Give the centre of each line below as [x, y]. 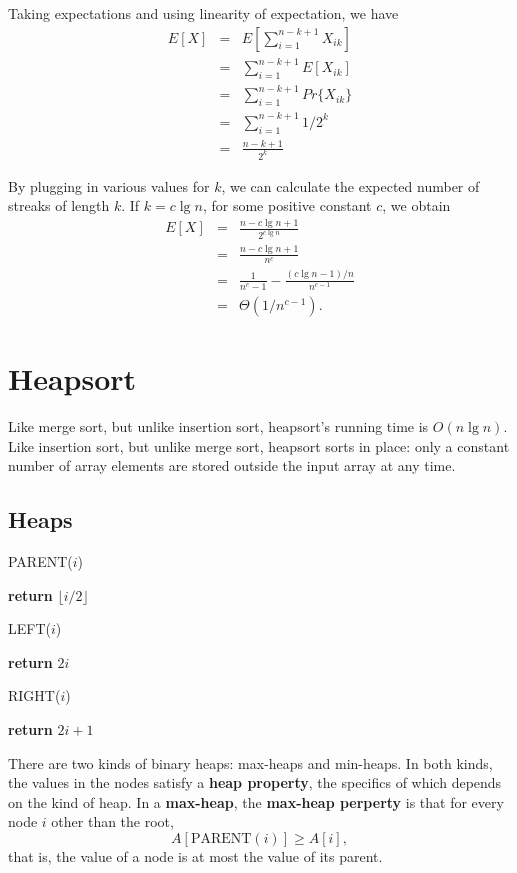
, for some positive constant [287, 205]
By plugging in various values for [109, 185]
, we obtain [416, 205]
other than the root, [112, 821]
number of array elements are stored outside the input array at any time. [232, 465]
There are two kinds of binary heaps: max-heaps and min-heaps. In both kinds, [250, 762]
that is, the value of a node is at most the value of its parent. [195, 856]
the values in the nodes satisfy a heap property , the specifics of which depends [255, 782]
